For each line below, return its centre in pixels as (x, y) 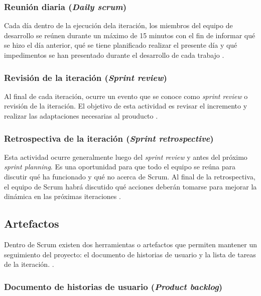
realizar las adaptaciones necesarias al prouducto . (81, 116)
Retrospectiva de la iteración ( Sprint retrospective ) (109, 138)
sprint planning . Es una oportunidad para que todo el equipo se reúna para (120, 167)
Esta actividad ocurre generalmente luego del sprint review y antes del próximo (126, 157)
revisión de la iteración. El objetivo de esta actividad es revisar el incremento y (126, 106)
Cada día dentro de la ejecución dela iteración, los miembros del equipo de (118, 25)
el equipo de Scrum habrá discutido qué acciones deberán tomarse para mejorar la (130, 186)
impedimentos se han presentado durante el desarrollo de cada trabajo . (114, 55)
